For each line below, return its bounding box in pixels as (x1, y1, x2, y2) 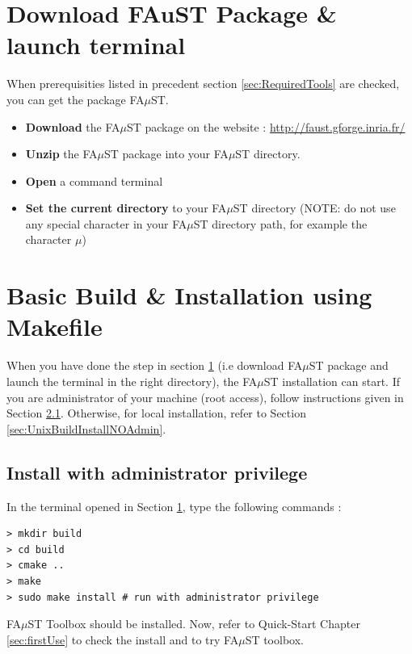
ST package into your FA (104, 145, 229, 162)
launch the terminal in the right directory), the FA (6, 372, 258, 389)
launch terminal (6, 28, 186, 61)
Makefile (6, 310, 103, 343)
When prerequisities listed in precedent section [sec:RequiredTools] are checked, (6, 75, 400, 92)
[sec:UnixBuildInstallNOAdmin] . (6, 420, 166, 437)
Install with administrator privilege (6, 459, 308, 484)
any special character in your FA (25, 215, 187, 232)
